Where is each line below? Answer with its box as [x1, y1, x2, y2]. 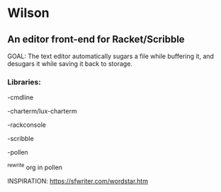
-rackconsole [7, 120, 46, 129]
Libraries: [7, 77, 41, 86]
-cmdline [7, 94, 34, 102]
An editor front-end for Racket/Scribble [7, 33, 186, 45]
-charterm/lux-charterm [7, 107, 77, 115]
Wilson [7, 5, 50, 21]
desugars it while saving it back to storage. [7, 60, 133, 68]
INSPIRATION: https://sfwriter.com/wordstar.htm [7, 176, 149, 185]
